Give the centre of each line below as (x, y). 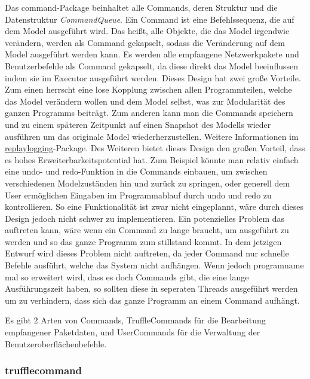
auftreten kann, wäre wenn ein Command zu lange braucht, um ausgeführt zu (147, 230)
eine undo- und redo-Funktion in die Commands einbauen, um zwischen (136, 171)
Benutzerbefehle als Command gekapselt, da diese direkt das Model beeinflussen (152, 65)
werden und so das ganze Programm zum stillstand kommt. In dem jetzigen (143, 241)
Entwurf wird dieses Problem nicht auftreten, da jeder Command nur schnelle (147, 253)
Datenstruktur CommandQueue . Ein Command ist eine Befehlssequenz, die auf (150, 19)
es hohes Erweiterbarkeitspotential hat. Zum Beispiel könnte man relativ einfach (152, 159)
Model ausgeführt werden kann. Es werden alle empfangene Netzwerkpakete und (152, 54)
